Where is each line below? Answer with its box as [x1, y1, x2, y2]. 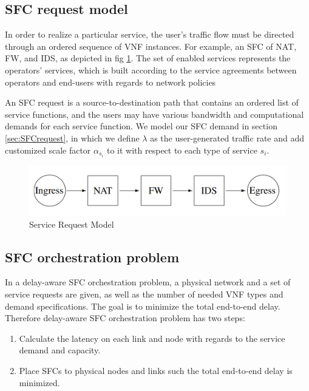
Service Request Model [29, 217, 114, 230]
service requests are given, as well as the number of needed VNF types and [5, 287, 284, 300]
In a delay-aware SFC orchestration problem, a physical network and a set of [5, 276, 291, 288]
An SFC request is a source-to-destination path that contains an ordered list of [5, 96, 299, 109]
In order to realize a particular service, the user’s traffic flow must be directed [5, 28, 294, 41]
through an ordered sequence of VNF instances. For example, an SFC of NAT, [5, 39, 297, 52]
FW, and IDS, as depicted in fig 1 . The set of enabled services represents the [5, 52, 291, 64]
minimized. [19, 376, 60, 389]
